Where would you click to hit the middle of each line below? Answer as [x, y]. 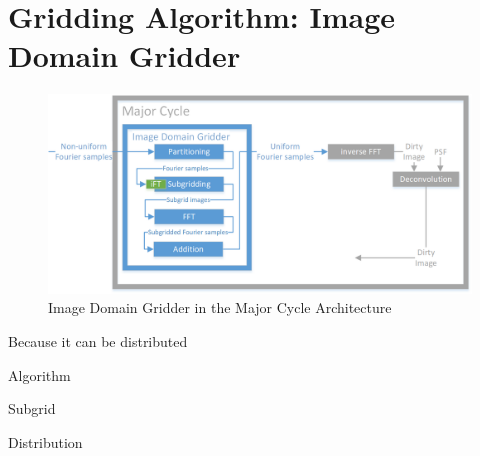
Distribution [45, 441]
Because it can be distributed [98, 341]
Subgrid [32, 408]
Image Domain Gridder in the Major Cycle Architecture [220, 307]
